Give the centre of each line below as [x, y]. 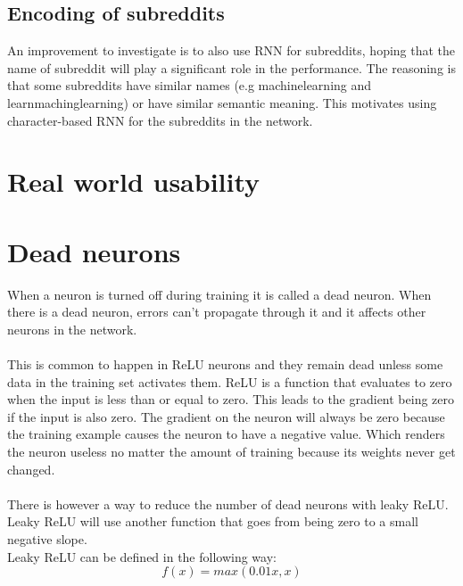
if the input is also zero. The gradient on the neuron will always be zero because [226, 416]
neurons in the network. [72, 329]
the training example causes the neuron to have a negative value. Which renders [226, 434]
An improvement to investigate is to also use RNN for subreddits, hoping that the [231, 50]
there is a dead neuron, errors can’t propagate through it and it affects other [217, 312]
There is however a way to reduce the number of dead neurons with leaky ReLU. [228, 503]
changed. [31, 469]
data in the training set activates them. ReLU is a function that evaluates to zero [230, 381]
